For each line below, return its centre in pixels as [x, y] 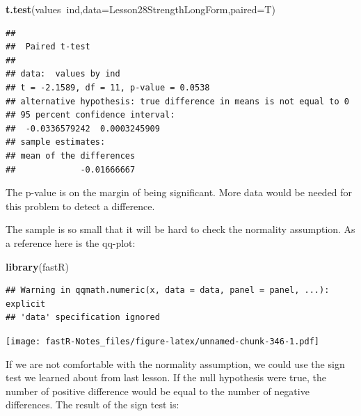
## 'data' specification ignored [83, 318]
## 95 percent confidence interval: [90, 115]
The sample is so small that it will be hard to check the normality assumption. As [180, 229]
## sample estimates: [56, 142]
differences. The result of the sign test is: [93, 405]
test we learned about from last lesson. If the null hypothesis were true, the [166, 377]
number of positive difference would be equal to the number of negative [158, 391]
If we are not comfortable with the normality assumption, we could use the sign [175, 363]
